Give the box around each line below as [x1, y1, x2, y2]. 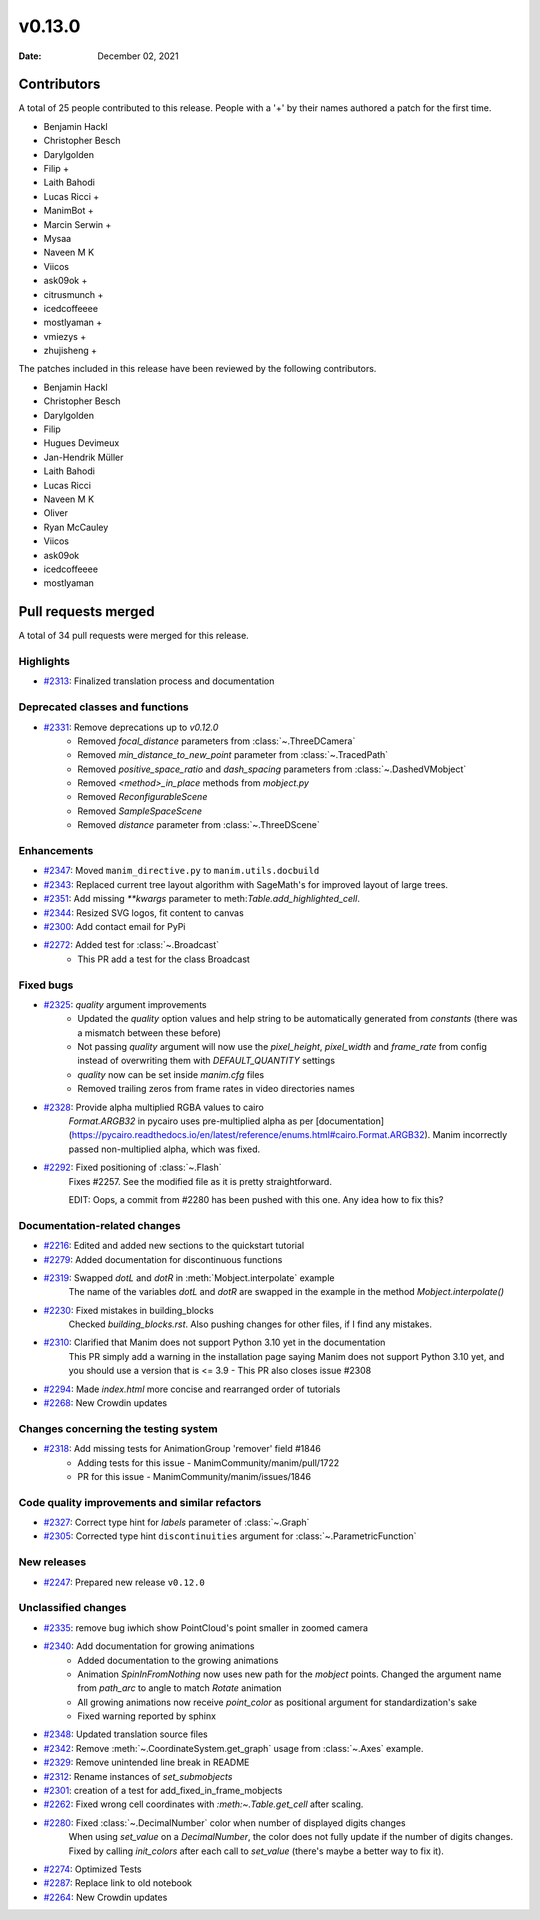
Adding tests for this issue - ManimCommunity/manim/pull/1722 [77, 1456, 340, 1469]
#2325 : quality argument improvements [43, 998, 207, 1010]
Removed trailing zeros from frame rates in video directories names [77, 1083, 355, 1095]
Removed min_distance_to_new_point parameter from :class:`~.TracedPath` [77, 749, 389, 761]
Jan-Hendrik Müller [43, 451, 124, 463]
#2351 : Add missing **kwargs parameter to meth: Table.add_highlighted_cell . [43, 893, 360, 905]
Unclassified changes [18, 1601, 127, 1615]
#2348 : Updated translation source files [43, 1728, 209, 1740]
